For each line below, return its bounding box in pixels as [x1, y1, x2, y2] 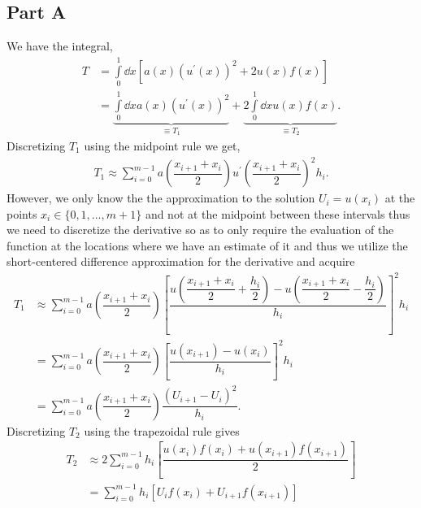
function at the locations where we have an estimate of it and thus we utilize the [7, 237, 408, 254]
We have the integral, [7, 37, 113, 54]
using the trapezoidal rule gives [84, 422, 240, 439]
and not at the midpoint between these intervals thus [145, 205, 410, 222]
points [7, 205, 37, 222]
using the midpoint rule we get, [84, 137, 241, 154]
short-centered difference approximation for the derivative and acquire [7, 253, 355, 270]
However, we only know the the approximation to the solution [7, 189, 315, 206]
